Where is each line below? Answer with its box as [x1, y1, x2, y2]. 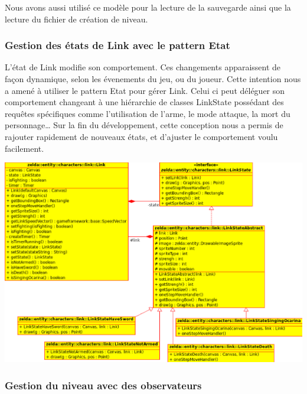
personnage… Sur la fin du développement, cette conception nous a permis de [5, 119, 283, 131]
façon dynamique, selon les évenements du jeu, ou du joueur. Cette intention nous [5, 73, 301, 84]
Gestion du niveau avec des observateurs [5, 377, 202, 392]
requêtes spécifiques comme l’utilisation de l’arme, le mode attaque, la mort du [5, 107, 290, 119]
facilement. [5, 142, 44, 154]
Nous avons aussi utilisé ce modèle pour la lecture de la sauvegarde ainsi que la [5, 1, 291, 13]
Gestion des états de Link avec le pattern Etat [5, 38, 230, 53]
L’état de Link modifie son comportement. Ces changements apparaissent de [5, 61, 281, 73]
